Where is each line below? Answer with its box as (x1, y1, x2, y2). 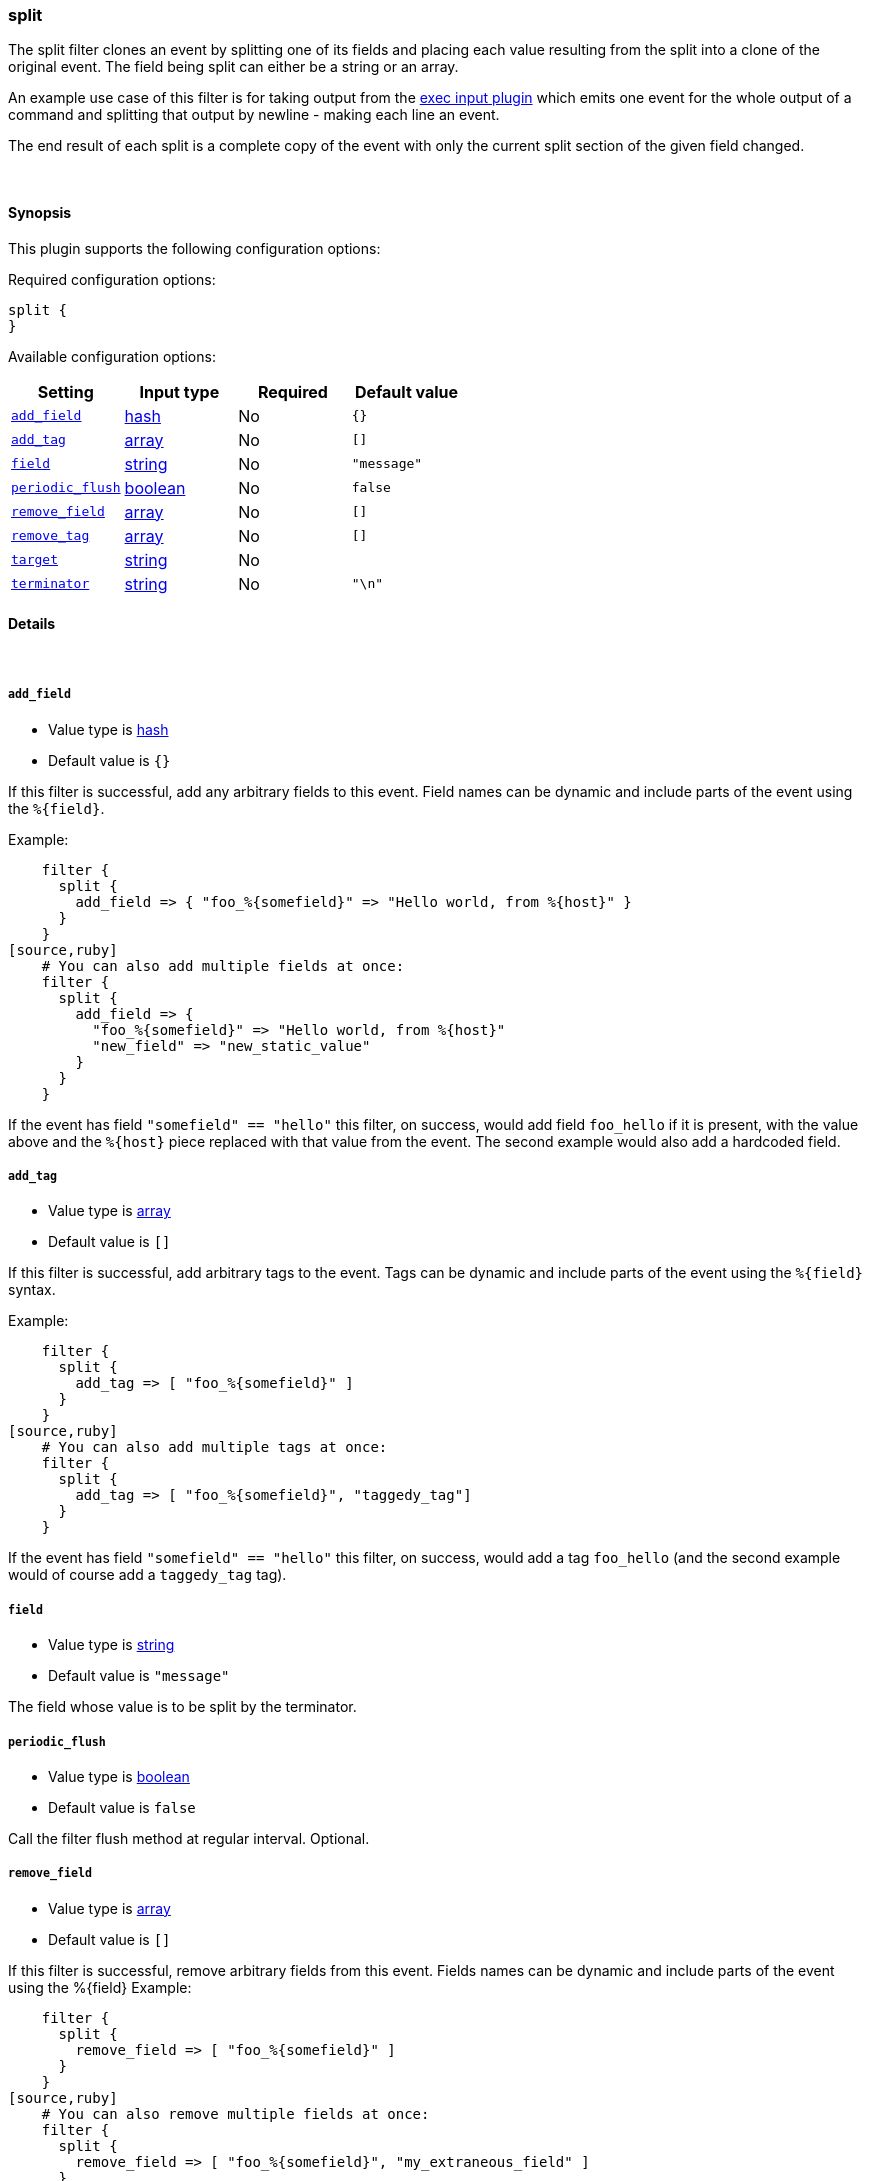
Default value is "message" (48, 1667, 230, 1685)
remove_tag (11, 528, 90, 544)
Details (8, 615, 56, 633)
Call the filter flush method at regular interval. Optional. (8, 1829, 370, 1847)
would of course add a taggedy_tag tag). (8, 1566, 287, 1584)
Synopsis (8, 203, 72, 221)
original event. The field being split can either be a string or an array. (8, 58, 459, 76)
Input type (139, 381, 220, 402)
